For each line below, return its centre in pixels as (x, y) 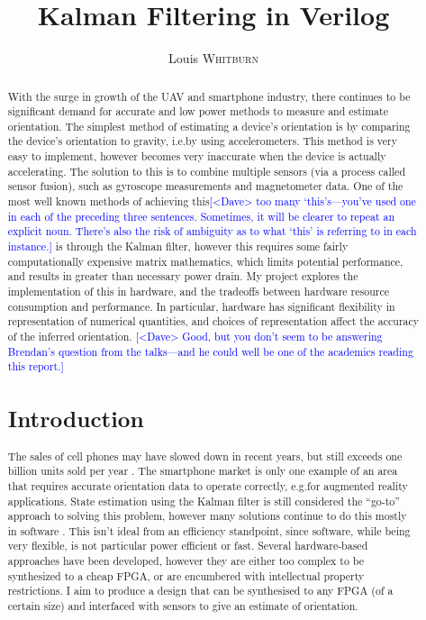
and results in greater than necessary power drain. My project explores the (183, 276)
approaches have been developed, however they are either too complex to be (186, 561)
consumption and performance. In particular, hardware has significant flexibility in (201, 306)
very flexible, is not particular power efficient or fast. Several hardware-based (188, 546)
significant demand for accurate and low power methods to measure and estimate (198, 111)
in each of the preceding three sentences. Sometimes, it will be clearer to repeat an (201, 216)
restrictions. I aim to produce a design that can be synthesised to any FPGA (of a (200, 591)
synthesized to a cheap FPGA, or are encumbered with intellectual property (186, 575)
